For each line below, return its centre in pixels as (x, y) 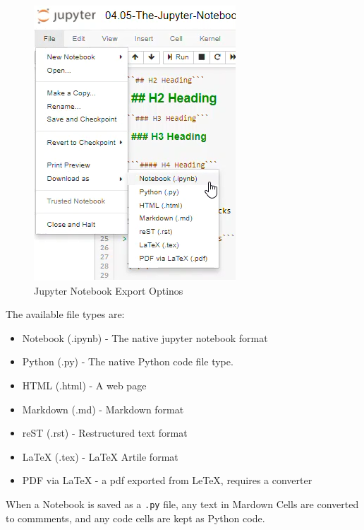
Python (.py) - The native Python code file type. (128, 361)
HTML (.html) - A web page (84, 385)
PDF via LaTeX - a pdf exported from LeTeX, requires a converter (167, 480)
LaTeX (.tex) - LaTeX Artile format (100, 456)
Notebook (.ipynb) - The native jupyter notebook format (145, 337)
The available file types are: (65, 314)
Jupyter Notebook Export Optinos (109, 290)
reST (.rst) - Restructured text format (105, 433)
